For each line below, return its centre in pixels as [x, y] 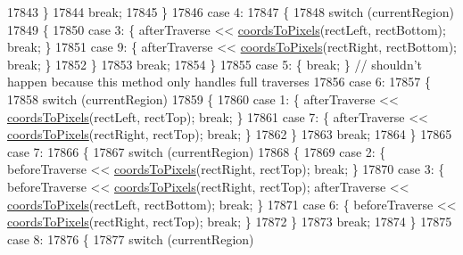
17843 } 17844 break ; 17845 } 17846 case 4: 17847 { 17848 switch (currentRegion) [231, 12]
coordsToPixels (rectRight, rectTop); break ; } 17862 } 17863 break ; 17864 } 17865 [230, 134]
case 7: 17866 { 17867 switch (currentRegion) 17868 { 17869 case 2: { [197, 151]
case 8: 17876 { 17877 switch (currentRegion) [131, 239]
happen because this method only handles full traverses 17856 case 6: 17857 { [219, 82]
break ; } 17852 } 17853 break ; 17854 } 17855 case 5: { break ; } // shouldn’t [215, 64]
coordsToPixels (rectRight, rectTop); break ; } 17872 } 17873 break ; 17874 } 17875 [230, 222]
